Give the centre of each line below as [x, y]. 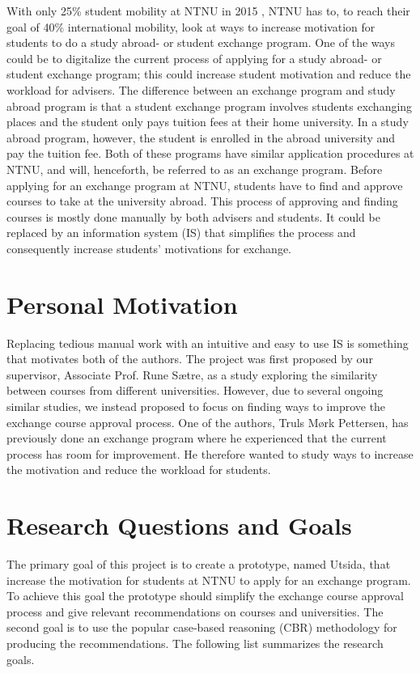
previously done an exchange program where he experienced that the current [197, 438]
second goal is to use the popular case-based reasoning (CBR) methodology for [202, 627]
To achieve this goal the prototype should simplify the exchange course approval [205, 596]
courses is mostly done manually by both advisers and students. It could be [193, 216]
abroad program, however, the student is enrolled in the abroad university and [201, 137]
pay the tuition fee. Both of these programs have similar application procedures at [210, 153]
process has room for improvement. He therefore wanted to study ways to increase [210, 453]
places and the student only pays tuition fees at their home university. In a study [208, 122]
